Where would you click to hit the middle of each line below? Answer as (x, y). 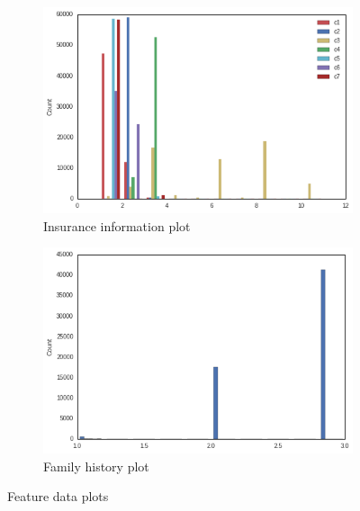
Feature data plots (58, 496)
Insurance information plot (117, 225)
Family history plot (96, 466)
